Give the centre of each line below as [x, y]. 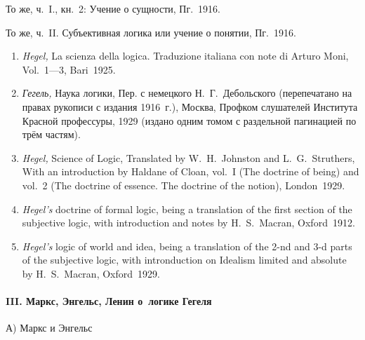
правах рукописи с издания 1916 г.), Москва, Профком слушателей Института [190, 106]
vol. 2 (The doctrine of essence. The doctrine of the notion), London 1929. [184, 185]
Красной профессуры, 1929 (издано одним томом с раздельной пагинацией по [189, 120]
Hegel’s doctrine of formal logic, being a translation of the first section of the [187, 209]
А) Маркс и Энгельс [49, 328]
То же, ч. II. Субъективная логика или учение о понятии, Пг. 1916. [151, 32]
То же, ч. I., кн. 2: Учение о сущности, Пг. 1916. [113, 8]
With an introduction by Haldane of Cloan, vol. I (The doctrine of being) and [191, 171]
